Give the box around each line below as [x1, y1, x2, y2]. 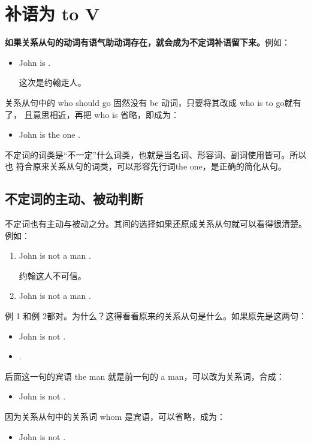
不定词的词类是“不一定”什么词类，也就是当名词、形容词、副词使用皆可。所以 [5, 148, 307, 161]
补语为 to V [5, 1, 100, 26]
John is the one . [19, 128, 80, 141]
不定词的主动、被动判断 [5, 189, 143, 208]
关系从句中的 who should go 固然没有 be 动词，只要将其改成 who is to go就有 [5, 96, 301, 108]
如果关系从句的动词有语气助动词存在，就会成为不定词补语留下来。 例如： [5, 36, 290, 49]
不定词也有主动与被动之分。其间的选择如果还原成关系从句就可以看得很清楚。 [5, 217, 307, 230]
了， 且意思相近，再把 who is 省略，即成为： [5, 108, 179, 120]
